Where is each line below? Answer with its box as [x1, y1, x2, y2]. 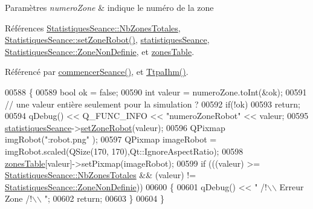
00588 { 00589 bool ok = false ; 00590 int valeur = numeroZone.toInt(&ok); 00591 [5, 85, 307, 98]
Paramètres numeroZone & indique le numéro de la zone [5, 1, 214, 13]
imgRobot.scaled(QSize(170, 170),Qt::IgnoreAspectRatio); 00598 [5, 144, 244, 157]
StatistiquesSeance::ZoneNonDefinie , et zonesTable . [5, 45, 195, 57]
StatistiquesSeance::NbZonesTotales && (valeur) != [5, 169, 196, 181]
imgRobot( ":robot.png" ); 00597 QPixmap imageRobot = [5, 133, 217, 146]
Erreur [279, 180, 304, 193]
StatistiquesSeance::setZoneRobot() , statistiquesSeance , [5, 33, 210, 46]
